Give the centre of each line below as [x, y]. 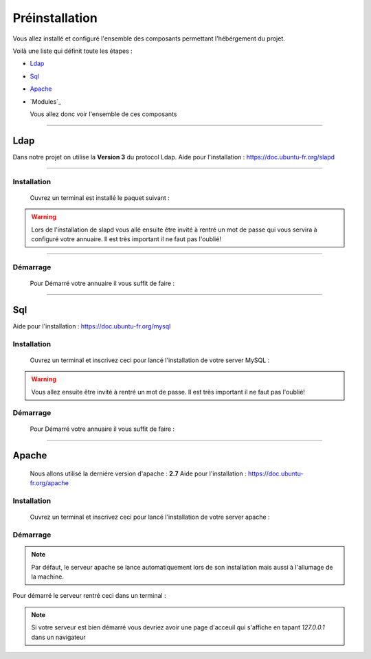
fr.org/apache [49, 483]
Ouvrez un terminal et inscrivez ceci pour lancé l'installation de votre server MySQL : [150, 360]
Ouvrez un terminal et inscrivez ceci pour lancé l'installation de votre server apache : [150, 517]
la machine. [48, 577]
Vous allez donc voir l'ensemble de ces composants [103, 114]
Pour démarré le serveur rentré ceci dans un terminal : [89, 596]
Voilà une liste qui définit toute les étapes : [73, 51]
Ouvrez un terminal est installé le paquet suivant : [100, 198]
